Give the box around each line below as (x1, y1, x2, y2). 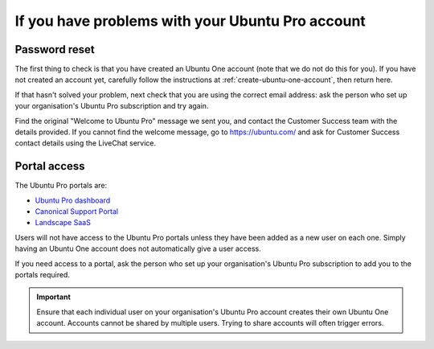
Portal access (14, 159, 85, 173)
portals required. (14, 270, 70, 280)
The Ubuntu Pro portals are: (14, 181, 108, 191)
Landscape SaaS (35, 218, 92, 228)
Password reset (14, 43, 96, 56)
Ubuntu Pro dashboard (35, 195, 111, 205)
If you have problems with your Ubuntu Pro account (14, 12, 366, 30)
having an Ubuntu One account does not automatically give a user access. (14, 244, 261, 253)
